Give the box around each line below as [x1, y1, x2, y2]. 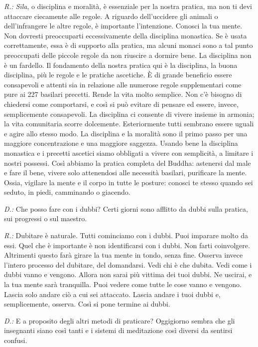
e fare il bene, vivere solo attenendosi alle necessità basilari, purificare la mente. [4, 167, 247, 178]
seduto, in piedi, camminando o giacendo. [4, 187, 130, 197]
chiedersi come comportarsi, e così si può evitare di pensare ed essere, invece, [4, 98, 239, 109]
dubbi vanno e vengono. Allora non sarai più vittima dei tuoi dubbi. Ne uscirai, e [4, 269, 252, 280]
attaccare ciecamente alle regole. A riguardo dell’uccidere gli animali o [4, 10, 218, 21]
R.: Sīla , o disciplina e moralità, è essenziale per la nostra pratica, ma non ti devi [4, 1, 252, 11]
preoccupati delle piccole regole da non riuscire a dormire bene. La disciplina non [4, 49, 252, 60]
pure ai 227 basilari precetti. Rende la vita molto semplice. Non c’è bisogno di [4, 89, 242, 99]
